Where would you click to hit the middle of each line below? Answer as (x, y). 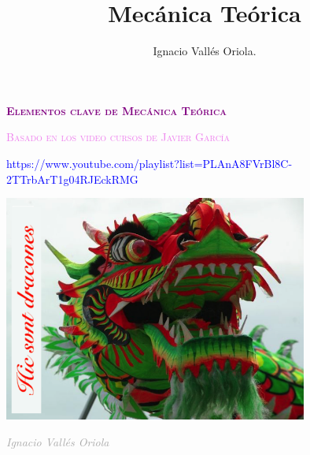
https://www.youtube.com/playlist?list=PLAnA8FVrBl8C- (149, 163)
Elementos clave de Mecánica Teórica (116, 110)
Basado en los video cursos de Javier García (118, 137)
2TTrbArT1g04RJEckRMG (72, 179)
